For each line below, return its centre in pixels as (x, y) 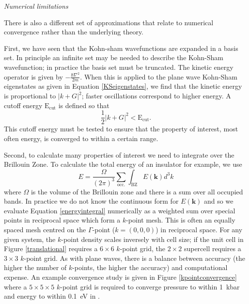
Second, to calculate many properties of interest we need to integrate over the (119, 154)
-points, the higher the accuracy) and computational (150, 267)
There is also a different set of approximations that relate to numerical (109, 22)
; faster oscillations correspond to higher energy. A (156, 96)
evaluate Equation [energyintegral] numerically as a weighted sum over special (120, 210)
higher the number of (35, 267)
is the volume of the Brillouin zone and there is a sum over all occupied (137, 191)
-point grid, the (143, 248)
